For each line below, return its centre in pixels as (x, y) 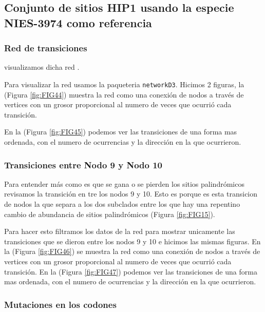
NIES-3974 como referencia (78, 22)
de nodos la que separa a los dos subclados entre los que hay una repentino (122, 204)
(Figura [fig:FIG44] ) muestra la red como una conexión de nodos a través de (124, 94)
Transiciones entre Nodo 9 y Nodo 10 (83, 164)
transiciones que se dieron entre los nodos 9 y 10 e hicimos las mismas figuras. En (132, 241)
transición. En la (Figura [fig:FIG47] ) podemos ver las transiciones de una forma (131, 271)
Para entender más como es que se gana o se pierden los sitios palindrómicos (124, 183)
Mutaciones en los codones (60, 304)
